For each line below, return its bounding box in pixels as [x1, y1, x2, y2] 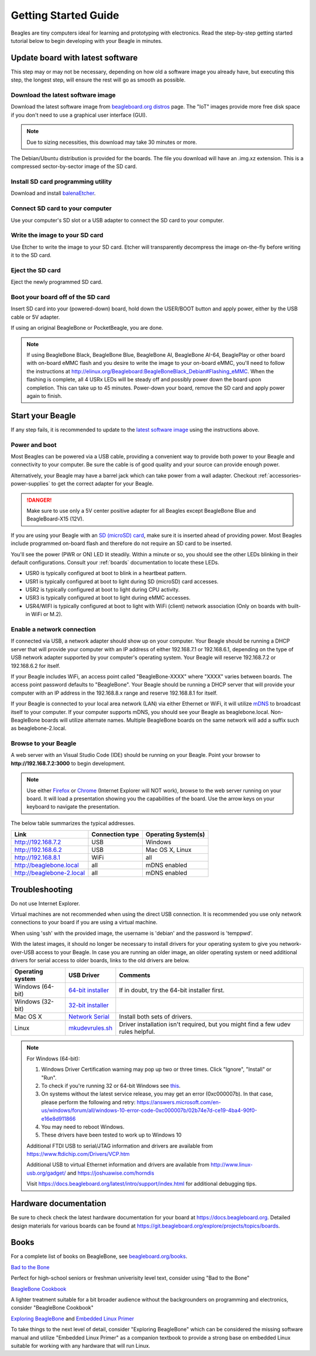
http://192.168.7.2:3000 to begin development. [11, 760, 126, 767]
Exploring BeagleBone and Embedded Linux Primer [11, 1315, 135, 1322]
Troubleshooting [11, 884, 73, 894]
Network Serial [68, 1013, 109, 1021]
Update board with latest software [11, 53, 138, 63]
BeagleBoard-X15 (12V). [26, 515, 84, 522]
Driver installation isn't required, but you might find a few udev [119, 1020, 291, 1029]
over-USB [11, 948, 35, 956]
